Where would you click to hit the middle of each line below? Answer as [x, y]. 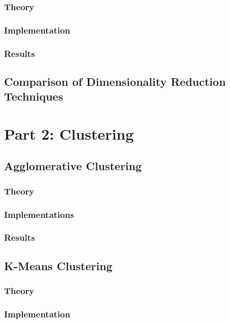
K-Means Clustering [58, 265]
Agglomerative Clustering [73, 166]
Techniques [34, 96]
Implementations [39, 214]
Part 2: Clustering [69, 133]
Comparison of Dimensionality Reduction [115, 81]
